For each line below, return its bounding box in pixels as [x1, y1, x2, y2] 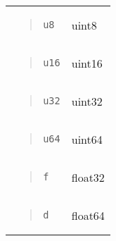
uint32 [71, 92, 103, 109]
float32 [71, 168, 105, 185]
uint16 [71, 54, 103, 71]
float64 [71, 206, 105, 223]
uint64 [71, 130, 103, 147]
